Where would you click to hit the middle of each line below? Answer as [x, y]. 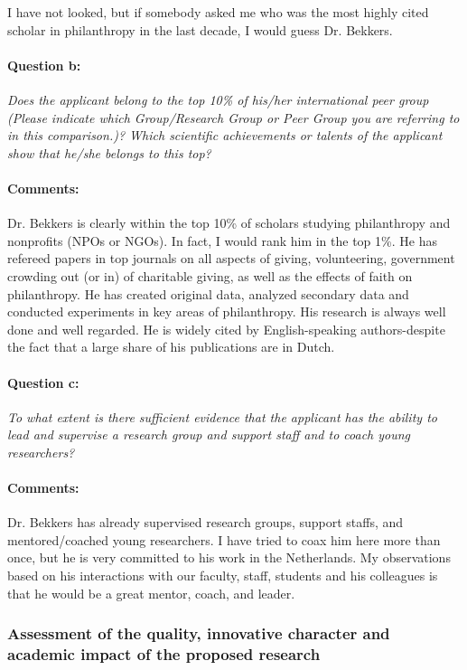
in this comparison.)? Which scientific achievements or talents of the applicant [225, 135]
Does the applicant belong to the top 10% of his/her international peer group [218, 99]
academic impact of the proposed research [164, 654]
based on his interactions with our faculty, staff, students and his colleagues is [223, 576]
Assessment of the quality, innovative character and [199, 633]
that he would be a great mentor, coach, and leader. [151, 593]
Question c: [43, 382]
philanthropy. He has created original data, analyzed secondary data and [208, 293]
